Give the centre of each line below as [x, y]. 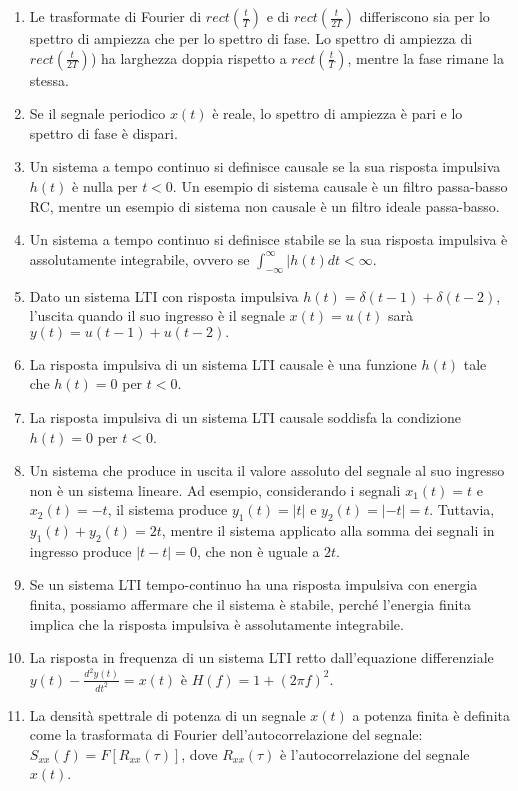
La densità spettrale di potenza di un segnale [167, 714]
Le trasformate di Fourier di [115, 16]
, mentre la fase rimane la [425, 57]
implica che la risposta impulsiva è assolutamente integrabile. [216, 623]
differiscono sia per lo [424, 16]
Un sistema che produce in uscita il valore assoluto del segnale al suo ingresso [267, 470]
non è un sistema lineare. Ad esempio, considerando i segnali [215, 489]
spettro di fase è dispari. [103, 132]
